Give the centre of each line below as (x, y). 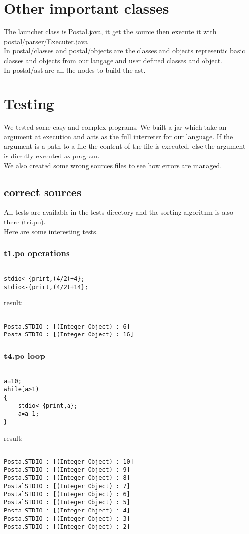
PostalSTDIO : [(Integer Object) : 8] (67, 478)
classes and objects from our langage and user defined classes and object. (113, 60)
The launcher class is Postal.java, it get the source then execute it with (110, 32)
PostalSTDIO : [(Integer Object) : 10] (69, 461)
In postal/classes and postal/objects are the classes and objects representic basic (124, 51)
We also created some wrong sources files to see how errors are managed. (113, 165)
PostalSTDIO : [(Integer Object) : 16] (69, 335)
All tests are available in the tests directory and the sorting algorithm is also (119, 212)
